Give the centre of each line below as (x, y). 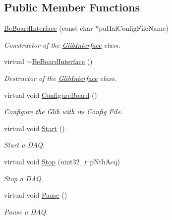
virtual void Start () (34, 128)
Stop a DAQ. (24, 178)
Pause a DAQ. (26, 211)
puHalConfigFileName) (134, 28)
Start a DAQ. (25, 145)
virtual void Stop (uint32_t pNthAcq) (62, 161)
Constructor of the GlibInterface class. (62, 44)
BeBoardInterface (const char (49, 28)
